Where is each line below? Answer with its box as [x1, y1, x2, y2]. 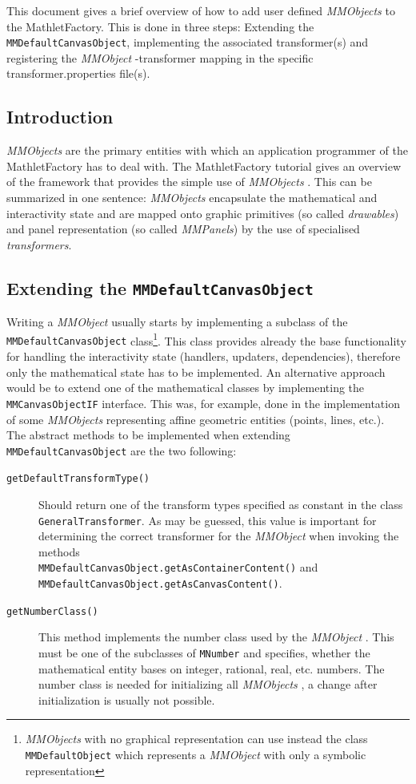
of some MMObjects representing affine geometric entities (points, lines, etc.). [6, 410, 385, 427]
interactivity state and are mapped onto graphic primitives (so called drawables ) [6, 204, 399, 221]
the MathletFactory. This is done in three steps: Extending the [6, 18, 314, 34]
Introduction [6, 104, 114, 129]
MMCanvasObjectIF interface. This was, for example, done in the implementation [6, 394, 400, 411]
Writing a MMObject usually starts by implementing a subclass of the [6, 313, 348, 330]
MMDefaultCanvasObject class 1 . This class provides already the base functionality [6, 329, 406, 349]
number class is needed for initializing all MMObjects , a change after [38, 676, 378, 693]
